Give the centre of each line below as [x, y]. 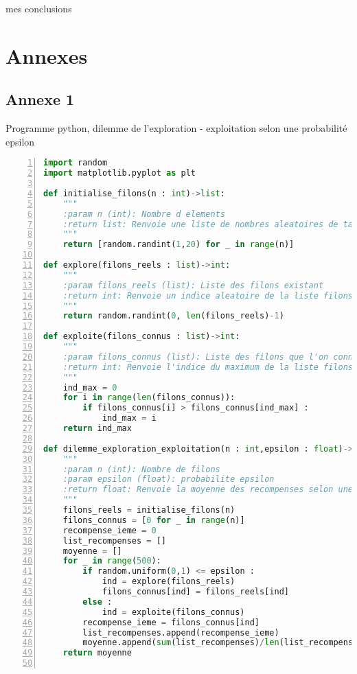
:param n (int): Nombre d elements [144, 214]
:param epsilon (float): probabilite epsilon [169, 479]
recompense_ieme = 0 [110, 530]
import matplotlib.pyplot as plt [119, 173]
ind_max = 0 [90, 387]
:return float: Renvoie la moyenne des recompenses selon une [208, 490]
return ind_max [97, 429]
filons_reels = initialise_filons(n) [149, 510]
